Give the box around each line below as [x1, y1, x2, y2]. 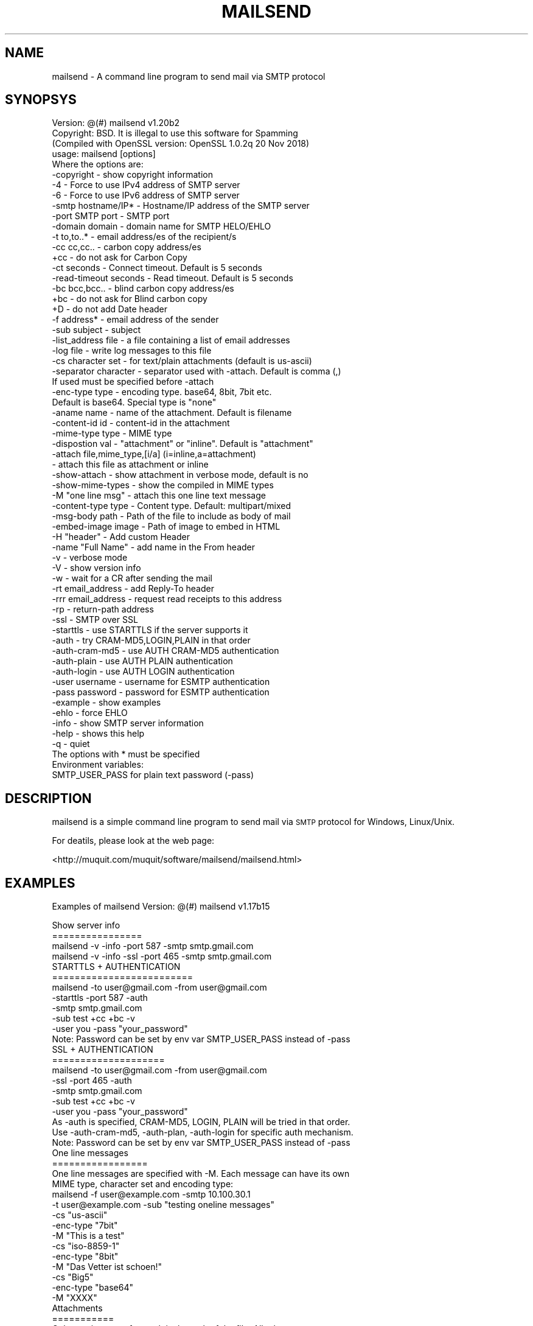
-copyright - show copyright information [52, 169, 213, 180]
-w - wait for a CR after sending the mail [52, 573, 212, 584]
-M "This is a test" [52, 1230, 125, 1241]
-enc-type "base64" [52, 1282, 133, 1293]
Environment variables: [52, 759, 144, 770]
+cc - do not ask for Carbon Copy [52, 252, 187, 263]
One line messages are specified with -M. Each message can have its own [52, 1168, 350, 1179]
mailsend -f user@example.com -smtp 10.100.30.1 [52, 1189, 251, 1200]
